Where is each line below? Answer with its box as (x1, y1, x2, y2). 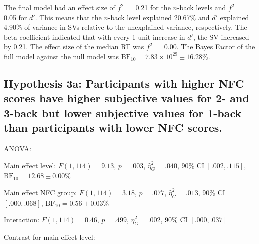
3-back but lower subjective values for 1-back (4, 105, 242, 120)
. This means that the (35, 12, 102, 22)
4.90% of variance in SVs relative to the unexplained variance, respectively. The (4, 22, 247, 32)
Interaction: (4, 214, 39, 225)
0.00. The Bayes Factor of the (164, 41, 255, 52)
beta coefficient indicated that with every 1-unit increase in (4, 31, 185, 42)
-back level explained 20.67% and (108, 12, 210, 22)
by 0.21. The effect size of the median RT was (4, 41, 144, 52)
